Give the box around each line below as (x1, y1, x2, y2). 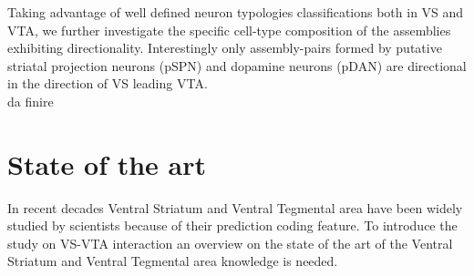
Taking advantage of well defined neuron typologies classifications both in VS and (7, 3, 464, 21)
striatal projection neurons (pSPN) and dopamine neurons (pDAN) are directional (7, 56, 467, 75)
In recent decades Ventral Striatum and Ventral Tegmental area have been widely (7, 198, 463, 217)
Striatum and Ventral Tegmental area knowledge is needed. (7, 251, 338, 271)
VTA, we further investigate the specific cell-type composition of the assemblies (7, 20, 451, 39)
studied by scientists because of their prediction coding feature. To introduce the (7, 216, 458, 235)
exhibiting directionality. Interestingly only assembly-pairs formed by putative (7, 38, 442, 57)
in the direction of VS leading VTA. (7, 74, 208, 93)
